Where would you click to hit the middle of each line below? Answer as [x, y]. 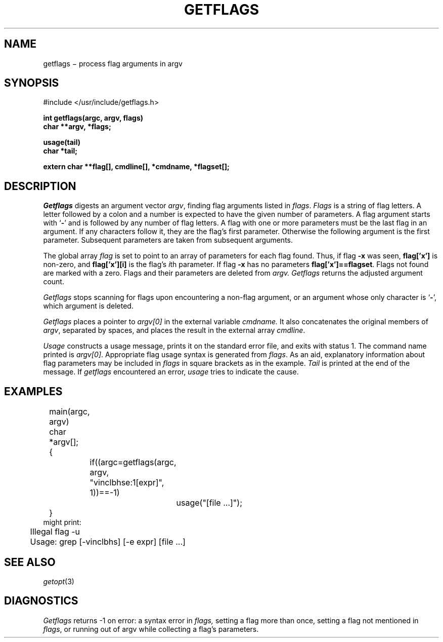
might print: [62, 522]
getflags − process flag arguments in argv [113, 63]
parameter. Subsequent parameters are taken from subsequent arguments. [168, 240]
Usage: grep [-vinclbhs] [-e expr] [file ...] [108, 542]
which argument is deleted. [88, 306]
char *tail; [60, 151]
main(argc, [70, 412]
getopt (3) [59, 581]
